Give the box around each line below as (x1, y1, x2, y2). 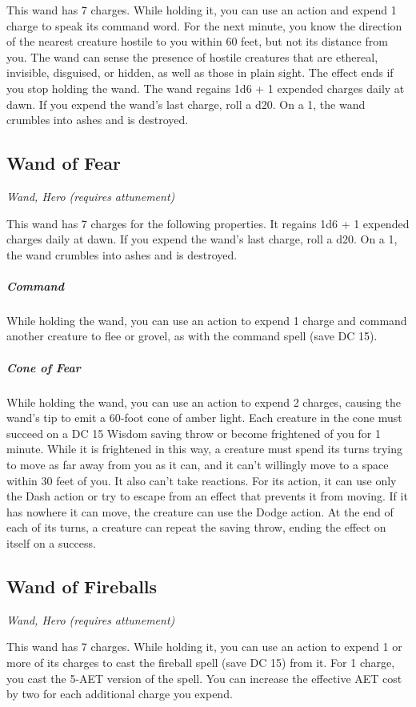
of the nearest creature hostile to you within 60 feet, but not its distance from (6, 33, 388, 50)
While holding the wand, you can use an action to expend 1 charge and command (6, 311, 407, 328)
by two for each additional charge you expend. (6, 685, 233, 702)
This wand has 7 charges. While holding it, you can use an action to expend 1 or (6, 638, 402, 655)
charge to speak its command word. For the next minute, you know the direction (6, 17, 402, 34)
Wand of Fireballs (6, 573, 158, 598)
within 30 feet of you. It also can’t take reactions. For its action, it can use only (6, 472, 397, 488)
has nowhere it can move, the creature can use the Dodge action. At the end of (6, 503, 394, 520)
